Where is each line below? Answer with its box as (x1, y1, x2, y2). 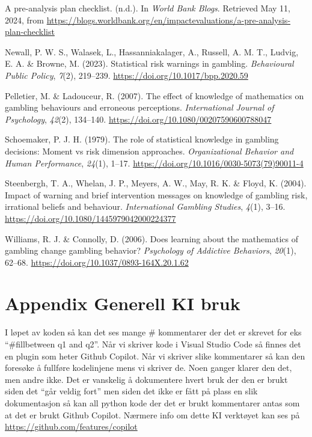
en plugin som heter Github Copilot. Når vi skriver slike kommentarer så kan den (5, 349, 305, 362)
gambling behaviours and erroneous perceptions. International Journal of (5, 101, 274, 114)
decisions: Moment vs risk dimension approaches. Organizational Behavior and (5, 144, 294, 157)
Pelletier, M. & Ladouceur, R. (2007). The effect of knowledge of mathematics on (5, 89, 304, 102)
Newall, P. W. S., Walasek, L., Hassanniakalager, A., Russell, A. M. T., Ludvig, (5, 45, 299, 58)
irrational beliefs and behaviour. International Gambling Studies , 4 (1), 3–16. (5, 200, 286, 213)
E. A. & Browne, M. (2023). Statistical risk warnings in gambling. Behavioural (5, 57, 294, 70)
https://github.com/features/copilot (5, 420, 138, 433)
